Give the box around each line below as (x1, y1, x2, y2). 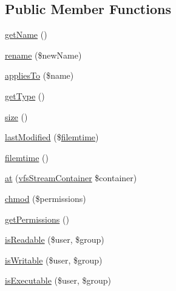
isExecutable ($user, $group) (5, 274, 112, 287)
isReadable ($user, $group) (5, 233, 104, 246)
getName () (5, 28, 47, 41)
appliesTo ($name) (5, 69, 74, 82)
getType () (5, 89, 45, 102)
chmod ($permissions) (5, 192, 86, 204)
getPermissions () (5, 212, 69, 225)
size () (5, 110, 28, 123)
